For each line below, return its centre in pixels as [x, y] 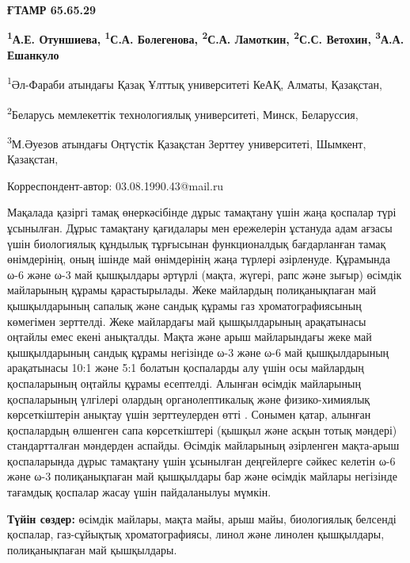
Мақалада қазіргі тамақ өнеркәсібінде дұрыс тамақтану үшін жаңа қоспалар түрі [202, 212]
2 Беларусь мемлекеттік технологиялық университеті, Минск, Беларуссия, [183, 113]
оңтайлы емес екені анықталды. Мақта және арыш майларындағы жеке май [190, 337]
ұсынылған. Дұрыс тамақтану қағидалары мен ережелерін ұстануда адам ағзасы [200, 227]
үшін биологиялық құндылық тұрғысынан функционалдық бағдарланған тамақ [197, 243]
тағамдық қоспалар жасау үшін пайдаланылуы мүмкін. [139, 492]
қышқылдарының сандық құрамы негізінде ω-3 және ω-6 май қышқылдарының [198, 352]
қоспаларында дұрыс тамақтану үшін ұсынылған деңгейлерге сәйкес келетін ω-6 [201, 460]
